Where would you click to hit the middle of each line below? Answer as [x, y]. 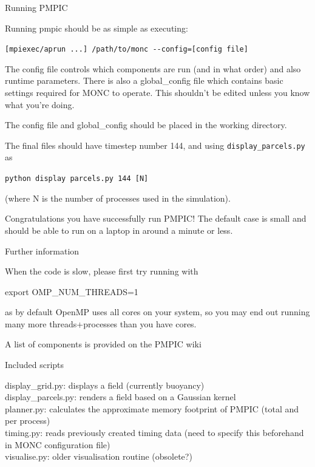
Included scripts [35, 365]
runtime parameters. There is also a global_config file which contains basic [144, 80]
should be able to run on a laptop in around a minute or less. [119, 230]
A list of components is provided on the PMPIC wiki [103, 344]
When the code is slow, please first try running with [102, 271]
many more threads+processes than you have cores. [101, 323]
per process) [28, 421]
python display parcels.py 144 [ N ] [77, 179]
